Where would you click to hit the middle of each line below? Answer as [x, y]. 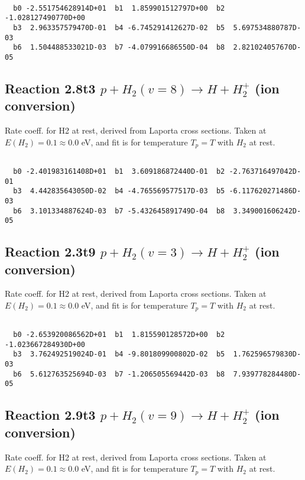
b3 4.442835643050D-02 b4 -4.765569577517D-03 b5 [119, 191]
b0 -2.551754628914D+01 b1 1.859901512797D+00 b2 [119, 8]
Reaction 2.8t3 [50, 88]
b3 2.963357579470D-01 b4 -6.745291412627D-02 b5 [119, 27]
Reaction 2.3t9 [50, 252]
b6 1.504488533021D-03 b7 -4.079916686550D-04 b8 [119, 48]
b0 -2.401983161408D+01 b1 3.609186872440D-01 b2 [119, 171]
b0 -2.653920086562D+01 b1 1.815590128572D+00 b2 [119, 335]
